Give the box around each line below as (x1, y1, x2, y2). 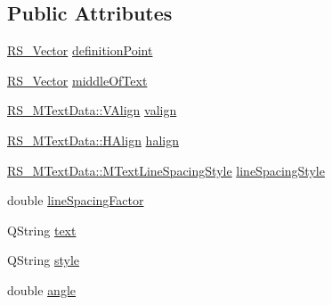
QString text (7, 220, 77, 239)
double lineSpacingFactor (7, 191, 144, 210)
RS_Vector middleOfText (7, 70, 148, 89)
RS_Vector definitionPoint (7, 41, 153, 60)
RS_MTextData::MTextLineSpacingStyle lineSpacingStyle (7, 161, 325, 179)
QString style (7, 251, 80, 269)
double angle (7, 280, 77, 299)
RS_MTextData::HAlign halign (7, 130, 179, 149)
